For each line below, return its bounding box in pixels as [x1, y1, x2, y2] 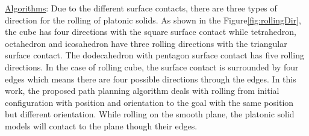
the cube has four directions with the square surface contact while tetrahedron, [5, 25, 296, 38]
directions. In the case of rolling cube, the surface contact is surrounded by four [5, 60, 299, 73]
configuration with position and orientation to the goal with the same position [5, 96, 294, 108]
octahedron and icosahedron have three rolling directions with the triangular [5, 37, 287, 49]
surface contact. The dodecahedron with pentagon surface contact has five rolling [5, 49, 304, 61]
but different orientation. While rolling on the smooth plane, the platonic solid [5, 108, 295, 120]
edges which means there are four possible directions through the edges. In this [5, 72, 296, 85]
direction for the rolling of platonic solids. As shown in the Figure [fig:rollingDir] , [5, 13, 301, 26]
